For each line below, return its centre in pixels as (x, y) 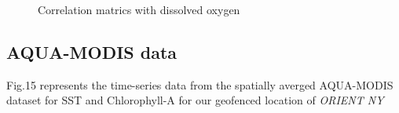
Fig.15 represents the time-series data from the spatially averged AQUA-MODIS (200, 84)
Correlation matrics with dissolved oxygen (139, 9)
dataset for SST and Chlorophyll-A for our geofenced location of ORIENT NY (195, 100)
